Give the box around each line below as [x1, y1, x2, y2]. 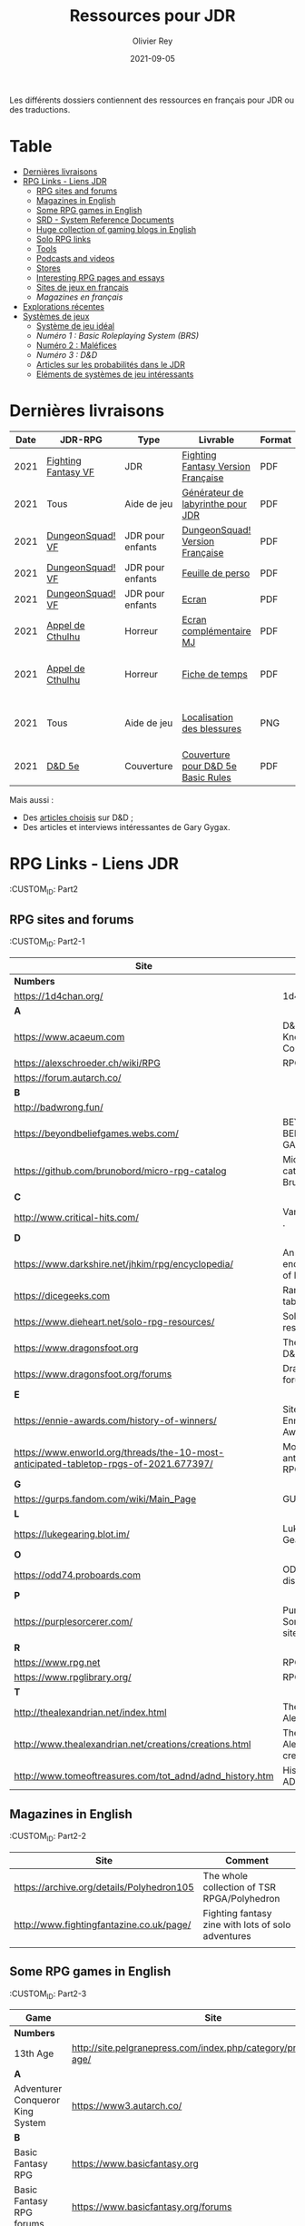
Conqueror [14, 2094, 61, 2107]
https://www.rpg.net [14, 1657, 101, 1669]
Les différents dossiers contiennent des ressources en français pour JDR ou [9, 94, 295, 105]
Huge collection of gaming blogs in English [35, 223, 197, 234]
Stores [35, 262, 62, 273]
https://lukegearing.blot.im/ [14, 1528, 130, 1540]
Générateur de [181, 486, 244, 499]
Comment [225, 1854, 270, 1866]
